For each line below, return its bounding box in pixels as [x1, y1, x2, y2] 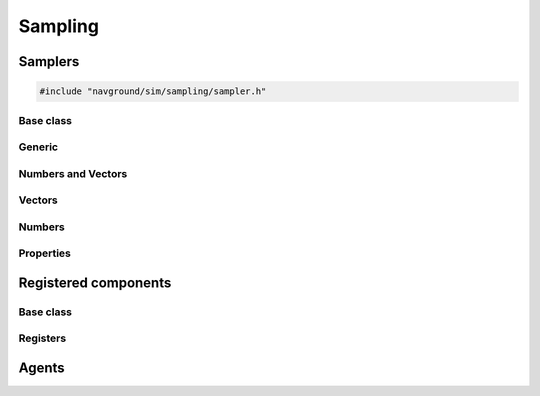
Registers [18, 331, 67, 345]
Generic [18, 140, 59, 154]
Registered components [18, 274, 172, 291]
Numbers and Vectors [18, 166, 128, 180]
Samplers [18, 53, 80, 70]
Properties [18, 246, 72, 260]
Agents [18, 360, 65, 377]
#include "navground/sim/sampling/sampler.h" [39, 86, 267, 97]
